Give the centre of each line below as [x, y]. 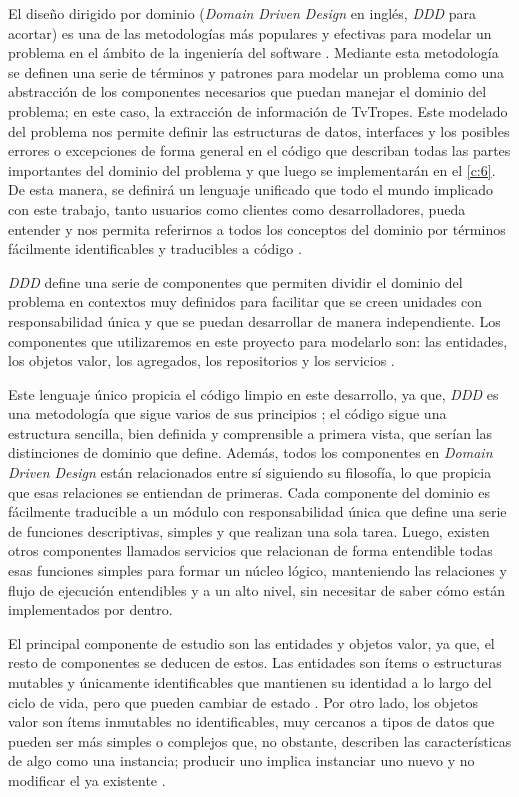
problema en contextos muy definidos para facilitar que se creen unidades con [245, 301]
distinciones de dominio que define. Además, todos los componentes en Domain [250, 452]
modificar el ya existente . [87, 779]
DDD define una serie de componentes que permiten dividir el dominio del [235, 281]
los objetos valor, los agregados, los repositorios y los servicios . [201, 360]
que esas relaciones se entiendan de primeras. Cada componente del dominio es [249, 491]
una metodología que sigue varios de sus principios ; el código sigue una [227, 413]
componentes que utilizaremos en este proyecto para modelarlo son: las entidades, [258, 340]
